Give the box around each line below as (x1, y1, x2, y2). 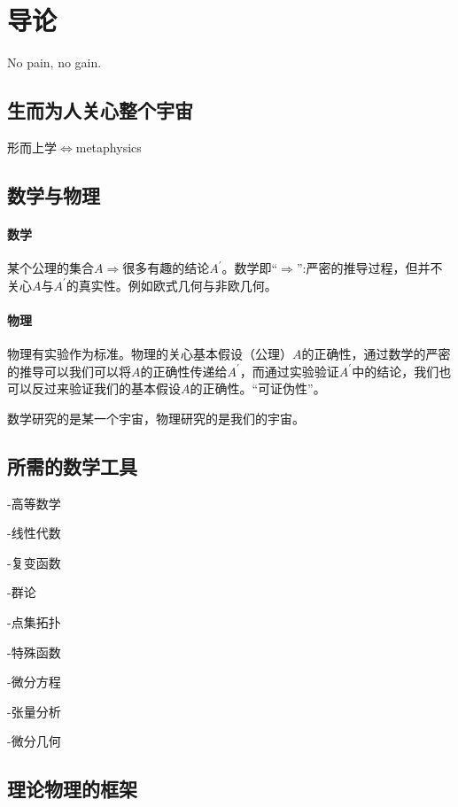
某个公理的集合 (7, 259, 94, 277)
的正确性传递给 (140, 361, 228, 380)
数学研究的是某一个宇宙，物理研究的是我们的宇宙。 (7, 408, 305, 427)
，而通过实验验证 (239, 361, 339, 380)
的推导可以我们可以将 (7, 361, 131, 380)
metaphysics (75, 137, 142, 156)
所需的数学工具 (7, 452, 137, 479)
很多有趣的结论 (122, 259, 210, 277)
